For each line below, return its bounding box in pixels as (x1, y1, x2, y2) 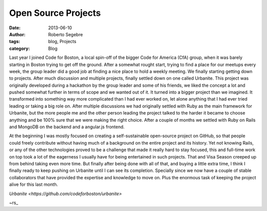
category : (9, 45, 30, 52)
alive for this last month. (9, 181, 58, 188)
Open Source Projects (9, 7, 101, 18)
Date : (9, 25, 21, 31)
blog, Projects (48, 39, 77, 45)
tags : (9, 39, 20, 45)
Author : (9, 31, 26, 37)
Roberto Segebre (48, 31, 83, 37)
